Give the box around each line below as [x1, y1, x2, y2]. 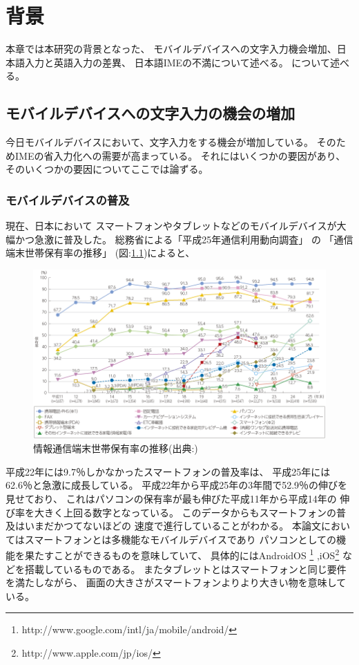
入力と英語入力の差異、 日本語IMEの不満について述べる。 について [24, 55, 330, 69]
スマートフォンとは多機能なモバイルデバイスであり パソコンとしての [24, 532, 336, 546]
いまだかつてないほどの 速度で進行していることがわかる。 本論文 [24, 518, 321, 533]
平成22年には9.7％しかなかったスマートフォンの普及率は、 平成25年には [6, 464, 331, 478]
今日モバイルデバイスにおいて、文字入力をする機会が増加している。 [6, 135, 314, 149]
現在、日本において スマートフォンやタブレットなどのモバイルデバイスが [6, 218, 337, 233]
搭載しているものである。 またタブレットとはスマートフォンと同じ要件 [24, 561, 347, 576]
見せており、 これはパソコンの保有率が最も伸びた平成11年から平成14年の [6, 491, 337, 505]
